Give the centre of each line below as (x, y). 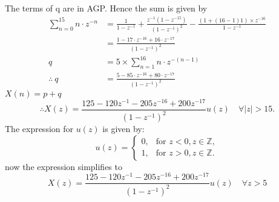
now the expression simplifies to (64, 166)
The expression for (39, 129)
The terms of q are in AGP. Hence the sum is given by (106, 8)
